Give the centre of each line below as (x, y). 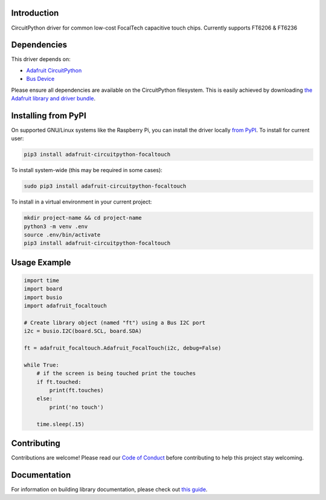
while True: (42, 365)
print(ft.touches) (76, 390)
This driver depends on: (41, 59)
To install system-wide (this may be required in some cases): (87, 170)
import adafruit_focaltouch (65, 306)
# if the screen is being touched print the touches (116, 373)
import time (42, 280)
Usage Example (41, 262)
